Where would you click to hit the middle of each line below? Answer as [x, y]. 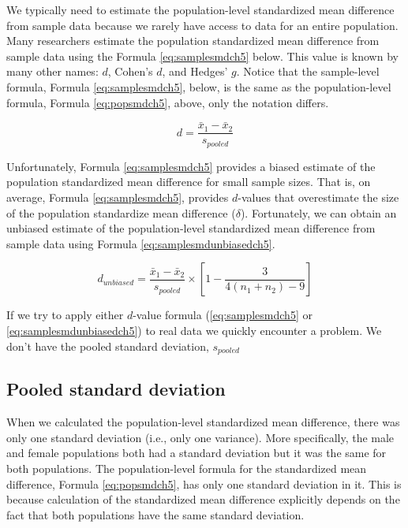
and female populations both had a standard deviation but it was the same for [197, 453]
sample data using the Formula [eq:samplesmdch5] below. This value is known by [202, 56]
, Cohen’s [130, 71]
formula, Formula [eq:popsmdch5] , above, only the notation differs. [168, 102]
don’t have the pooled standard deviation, [108, 346]
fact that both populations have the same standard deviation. [155, 514]
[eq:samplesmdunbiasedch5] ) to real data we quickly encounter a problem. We [194, 331]
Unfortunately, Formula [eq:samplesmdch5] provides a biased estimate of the [191, 166]
